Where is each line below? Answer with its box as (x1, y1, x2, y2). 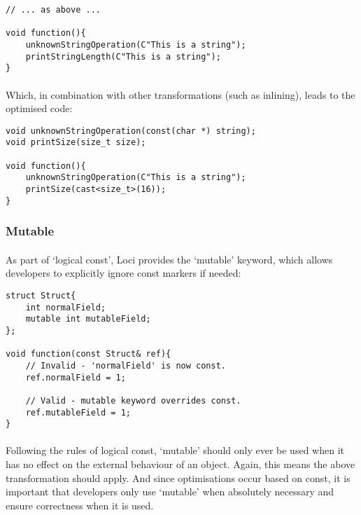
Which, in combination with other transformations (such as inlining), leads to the (6, 87, 355, 102)
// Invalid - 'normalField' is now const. (25, 360, 226, 371)
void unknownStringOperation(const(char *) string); (6, 125, 256, 136)
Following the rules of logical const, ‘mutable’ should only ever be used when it (6, 443, 344, 458)
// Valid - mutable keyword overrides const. (25, 395, 241, 406)
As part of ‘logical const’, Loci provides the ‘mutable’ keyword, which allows (6, 252, 333, 266)
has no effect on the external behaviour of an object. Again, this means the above (6, 457, 355, 471)
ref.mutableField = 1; (25, 407, 131, 418)
